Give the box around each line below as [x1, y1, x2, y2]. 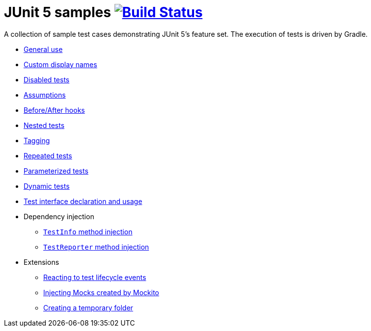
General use [24, 45, 63, 53]
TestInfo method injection [43, 227, 133, 236]
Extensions [24, 257, 59, 266]
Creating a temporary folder [43, 303, 133, 312]
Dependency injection [24, 212, 94, 221]
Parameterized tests [24, 166, 88, 175]
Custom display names [24, 60, 97, 69]
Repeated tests [24, 151, 72, 160]
